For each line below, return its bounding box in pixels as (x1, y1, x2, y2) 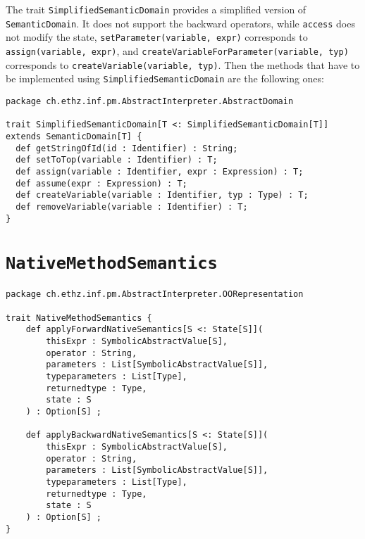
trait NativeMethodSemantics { (6, 312, 152, 323)
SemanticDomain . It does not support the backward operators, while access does (6, 15, 355, 30)
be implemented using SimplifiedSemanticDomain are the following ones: (6, 71, 324, 86)
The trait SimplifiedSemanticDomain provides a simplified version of (6, 2, 307, 16)
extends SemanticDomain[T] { (6, 131, 142, 141)
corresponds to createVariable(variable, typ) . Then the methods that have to (6, 57, 360, 72)
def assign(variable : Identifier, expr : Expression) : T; (16, 166, 304, 177)
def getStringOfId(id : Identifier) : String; (16, 143, 238, 153)
